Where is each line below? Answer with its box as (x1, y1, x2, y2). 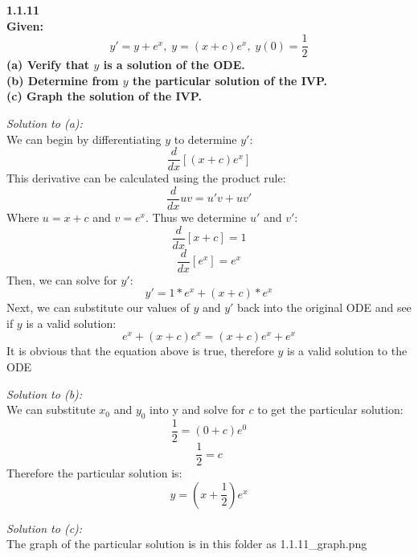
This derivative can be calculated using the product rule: (6, 170, 286, 186)
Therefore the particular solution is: (6, 465, 182, 481)
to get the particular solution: (257, 401, 404, 418)
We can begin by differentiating (6, 130, 162, 147)
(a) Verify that (6, 56, 90, 73)
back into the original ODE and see (237, 299, 412, 316)
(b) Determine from (6, 72, 119, 88)
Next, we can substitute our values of (6, 299, 190, 316)
